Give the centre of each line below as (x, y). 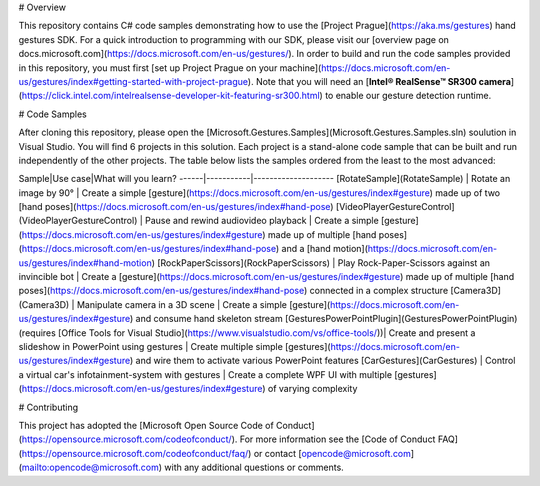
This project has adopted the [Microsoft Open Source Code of (146, 425)
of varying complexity (312, 389)
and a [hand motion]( (325, 249)
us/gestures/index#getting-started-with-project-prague (133, 81)
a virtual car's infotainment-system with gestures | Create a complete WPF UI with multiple (205, 374)
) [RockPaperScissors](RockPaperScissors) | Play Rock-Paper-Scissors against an (320, 262)
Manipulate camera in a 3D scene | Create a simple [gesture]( (203, 304)
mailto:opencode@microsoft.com (90, 467)
